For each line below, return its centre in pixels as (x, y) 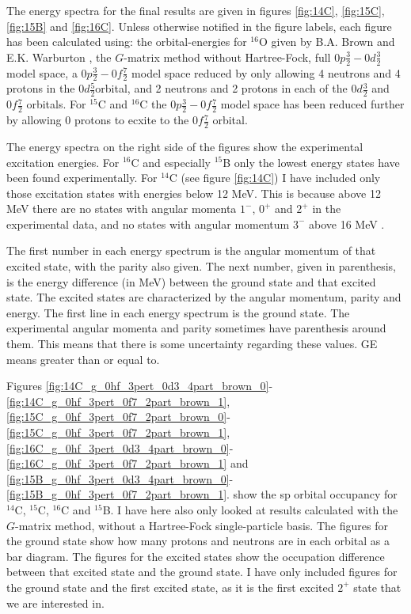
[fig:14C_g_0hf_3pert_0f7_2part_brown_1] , (118, 401)
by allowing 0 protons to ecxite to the (98, 120)
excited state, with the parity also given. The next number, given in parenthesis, (201, 266)
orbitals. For (56, 104)
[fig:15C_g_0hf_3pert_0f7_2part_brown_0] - (118, 417)
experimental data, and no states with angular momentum (148, 224)
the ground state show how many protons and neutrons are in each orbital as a (198, 541)
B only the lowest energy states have (311, 162)
